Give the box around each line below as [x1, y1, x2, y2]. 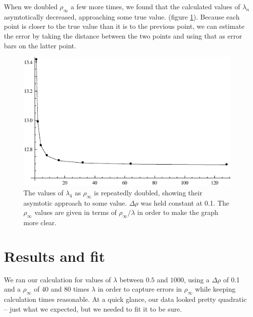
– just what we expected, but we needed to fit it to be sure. [4, 303, 182, 314]
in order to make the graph [137, 207, 218, 217]
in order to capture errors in [98, 284, 182, 294]
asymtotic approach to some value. [23, 197, 127, 208]
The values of [23, 187, 63, 197]
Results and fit [4, 246, 105, 266]
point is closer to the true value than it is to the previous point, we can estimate [4, 21, 245, 31]
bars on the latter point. [4, 40, 76, 50]
